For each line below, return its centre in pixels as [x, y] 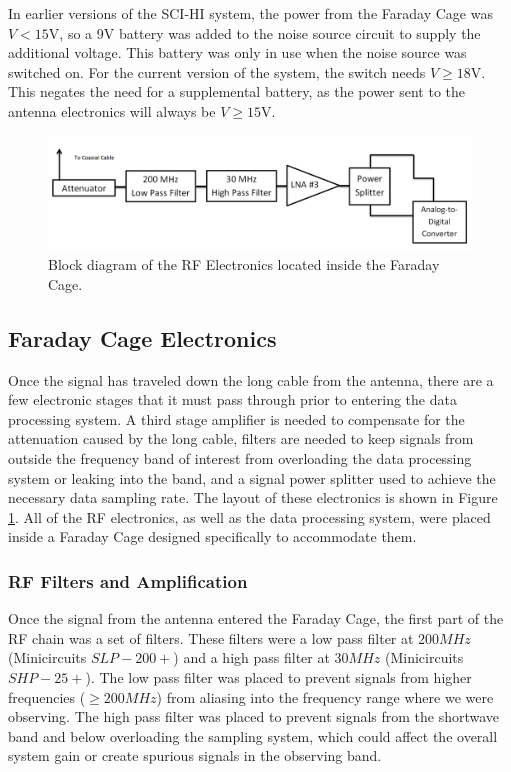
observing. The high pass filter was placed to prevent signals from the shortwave [254, 716]
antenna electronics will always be [112, 110]
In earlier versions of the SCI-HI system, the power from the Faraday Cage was [250, 13]
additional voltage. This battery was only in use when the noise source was [237, 52]
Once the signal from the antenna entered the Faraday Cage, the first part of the [256, 618]
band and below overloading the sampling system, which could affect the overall [253, 735]
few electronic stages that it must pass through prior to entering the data [232, 399]
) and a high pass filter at [251, 657]
